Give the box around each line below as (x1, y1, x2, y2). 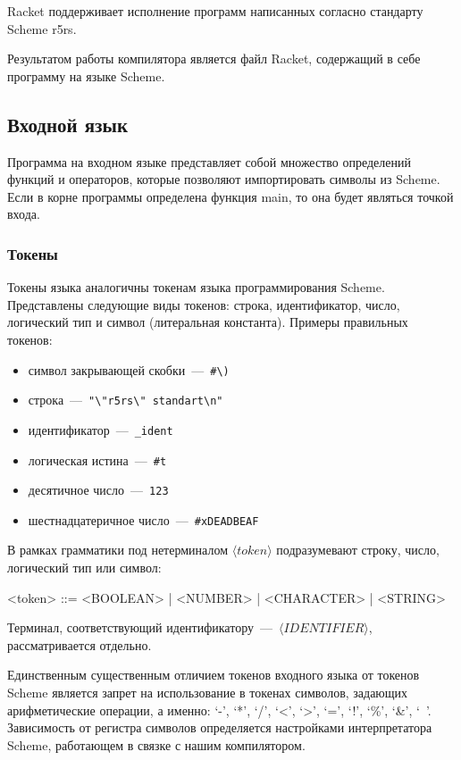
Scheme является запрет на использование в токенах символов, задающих (7, 683, 408, 702)
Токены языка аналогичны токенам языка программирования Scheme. (7, 278, 385, 296)
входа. (7, 205, 40, 223)
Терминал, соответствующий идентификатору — (7, 618, 272, 637)
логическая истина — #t (28, 450, 167, 469)
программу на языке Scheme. (7, 66, 165, 85)
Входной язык (7, 110, 128, 138)
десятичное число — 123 (28, 480, 169, 499)
